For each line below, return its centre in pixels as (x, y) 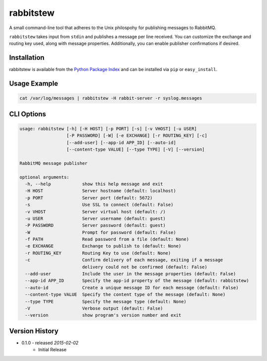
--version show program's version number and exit (103, 315)
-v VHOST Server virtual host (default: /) (95, 212)
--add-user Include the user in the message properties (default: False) (131, 274)
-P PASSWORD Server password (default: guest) (95, 225)
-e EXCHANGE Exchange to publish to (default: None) (103, 246)
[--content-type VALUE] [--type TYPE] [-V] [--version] (136, 149)
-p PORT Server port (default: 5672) (89, 198)
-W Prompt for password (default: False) (101, 232)
